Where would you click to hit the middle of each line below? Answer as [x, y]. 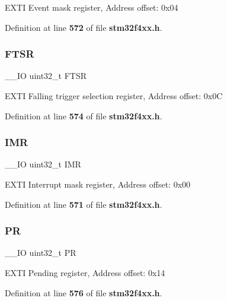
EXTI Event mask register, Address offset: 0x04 [92, 7]
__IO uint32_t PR [41, 253]
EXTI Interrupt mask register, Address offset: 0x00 [98, 184]
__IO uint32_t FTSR [46, 76]
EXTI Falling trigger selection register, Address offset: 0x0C [114, 96]
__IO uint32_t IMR [43, 164]
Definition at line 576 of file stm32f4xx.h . [84, 292]
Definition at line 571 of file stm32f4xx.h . [84, 204]
